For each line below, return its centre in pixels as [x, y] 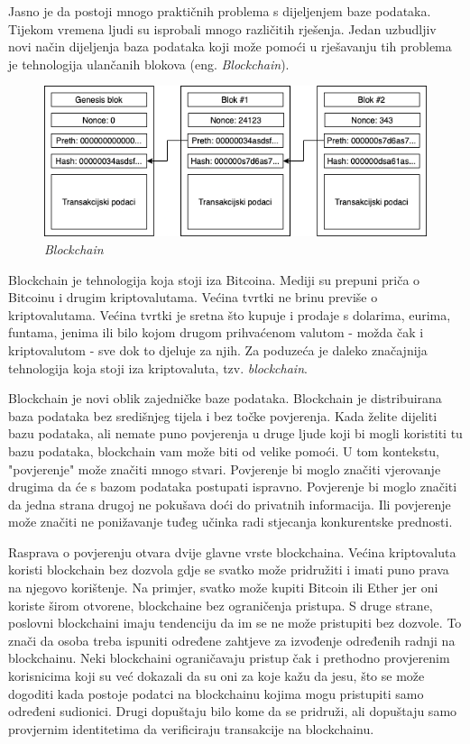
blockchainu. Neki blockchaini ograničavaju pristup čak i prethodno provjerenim [229, 658]
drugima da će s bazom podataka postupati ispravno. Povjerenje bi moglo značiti [233, 487]
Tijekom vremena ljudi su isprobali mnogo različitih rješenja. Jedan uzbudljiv [222, 28]
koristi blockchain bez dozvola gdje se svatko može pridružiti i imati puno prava [229, 569]
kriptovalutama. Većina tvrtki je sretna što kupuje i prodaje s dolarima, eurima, [230, 314]
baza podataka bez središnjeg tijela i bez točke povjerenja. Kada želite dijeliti [223, 415]
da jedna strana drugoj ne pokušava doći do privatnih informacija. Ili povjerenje [230, 504]
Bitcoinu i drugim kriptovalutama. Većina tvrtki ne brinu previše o [193, 297]
